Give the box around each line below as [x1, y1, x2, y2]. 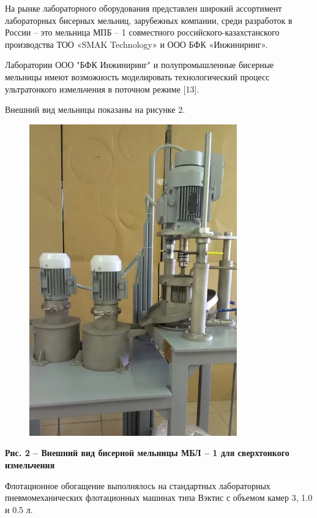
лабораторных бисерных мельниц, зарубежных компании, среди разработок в [5, 13, 293, 26]
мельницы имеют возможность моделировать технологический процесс [5, 70, 270, 83]
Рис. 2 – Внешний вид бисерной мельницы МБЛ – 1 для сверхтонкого [5, 446, 289, 459]
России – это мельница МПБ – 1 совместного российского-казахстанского [5, 26, 280, 39]
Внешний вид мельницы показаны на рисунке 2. [5, 103, 185, 116]
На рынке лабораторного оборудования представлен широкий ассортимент [5, 2, 282, 14]
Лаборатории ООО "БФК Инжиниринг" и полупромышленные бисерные [5, 58, 274, 71]
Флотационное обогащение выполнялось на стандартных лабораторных [5, 479, 270, 492]
